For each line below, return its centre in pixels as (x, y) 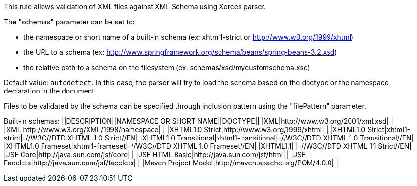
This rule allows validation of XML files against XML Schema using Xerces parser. (135, 7)
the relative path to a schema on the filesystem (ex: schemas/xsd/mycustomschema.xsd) (167, 67)
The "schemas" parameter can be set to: (69, 22)
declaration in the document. (50, 91)
